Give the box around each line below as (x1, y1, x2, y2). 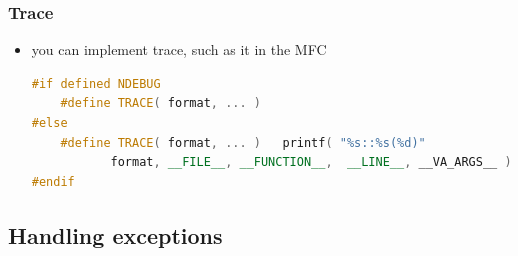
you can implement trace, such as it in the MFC (31, 39, 327, 60)
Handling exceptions (8, 219, 223, 250)
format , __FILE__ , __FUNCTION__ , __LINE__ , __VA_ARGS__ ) (110, 155, 512, 170)
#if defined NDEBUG (31, 76, 161, 91)
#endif (31, 174, 75, 189)
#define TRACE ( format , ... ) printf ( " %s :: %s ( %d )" (60, 135, 426, 150)
